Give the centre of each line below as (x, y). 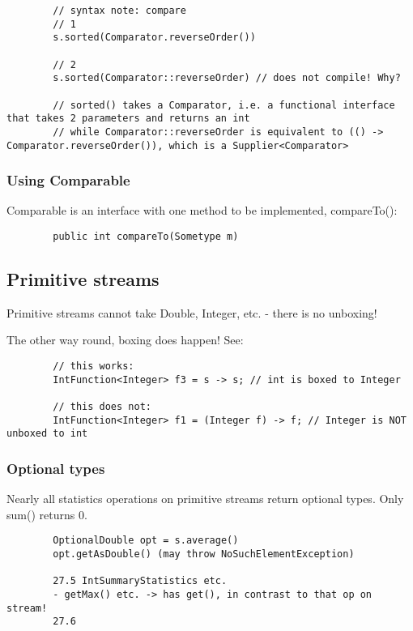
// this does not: (102, 407)
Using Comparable (68, 180)
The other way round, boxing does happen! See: (125, 340)
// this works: (94, 367)
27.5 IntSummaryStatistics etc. (140, 581)
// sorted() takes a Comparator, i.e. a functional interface (224, 105)
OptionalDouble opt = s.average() (146, 541)
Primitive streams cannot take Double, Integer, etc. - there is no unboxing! (192, 312)
